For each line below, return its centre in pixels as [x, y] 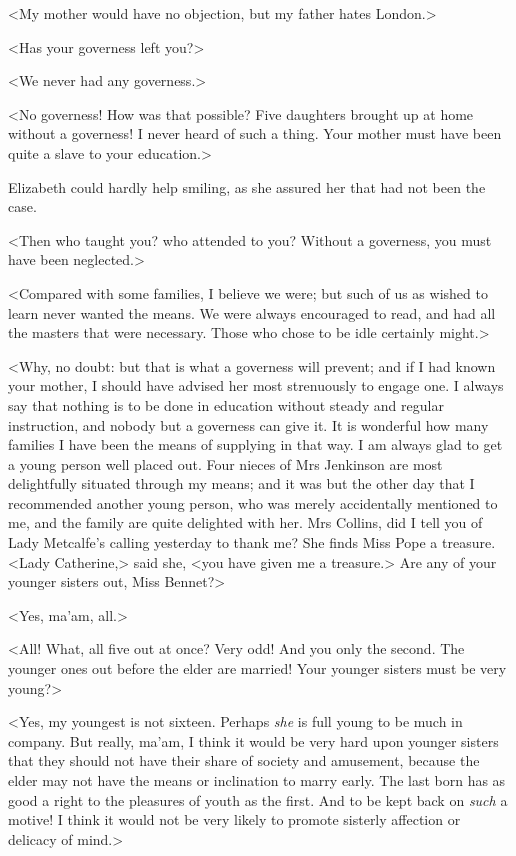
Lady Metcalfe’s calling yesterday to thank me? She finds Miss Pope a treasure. [252, 542]
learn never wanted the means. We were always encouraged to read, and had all [252, 312]
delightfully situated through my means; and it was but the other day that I [241, 483]
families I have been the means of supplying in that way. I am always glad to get [255, 444]
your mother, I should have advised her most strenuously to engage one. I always [256, 385]
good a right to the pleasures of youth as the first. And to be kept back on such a [258, 799]
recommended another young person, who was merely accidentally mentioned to [253, 502]
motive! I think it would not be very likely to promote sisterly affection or [234, 819]
